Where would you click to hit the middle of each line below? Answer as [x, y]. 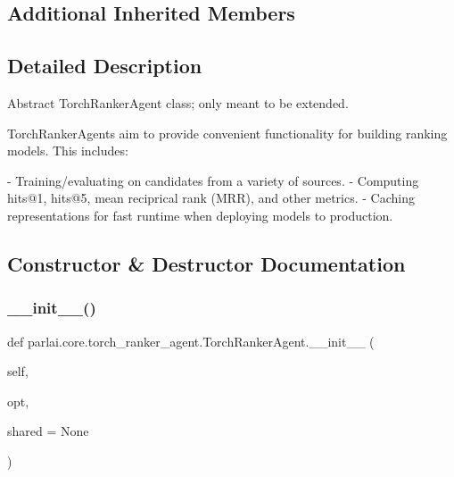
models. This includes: [68, 151]
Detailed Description [105, 66]
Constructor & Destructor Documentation [206, 263]
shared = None [48, 431]
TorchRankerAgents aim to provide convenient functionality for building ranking [227, 133]
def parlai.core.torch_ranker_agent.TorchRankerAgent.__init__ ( [191, 341]
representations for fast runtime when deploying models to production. [200, 215]
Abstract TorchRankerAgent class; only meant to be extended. [178, 102]
